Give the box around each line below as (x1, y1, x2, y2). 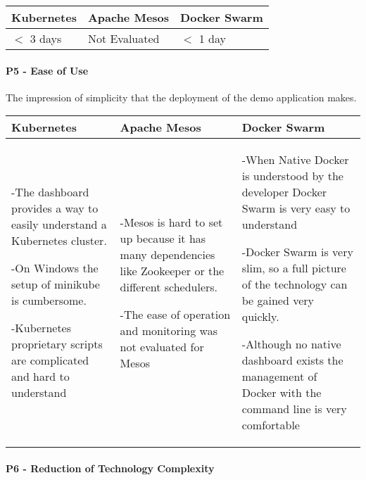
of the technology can (241, 276, 348, 293)
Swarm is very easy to (241, 200, 351, 217)
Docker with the (241, 384, 322, 401)
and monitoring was (120, 322, 217, 339)
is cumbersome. (11, 292, 87, 309)
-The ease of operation (120, 305, 231, 322)
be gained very (241, 292, 314, 309)
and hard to (11, 368, 70, 385)
